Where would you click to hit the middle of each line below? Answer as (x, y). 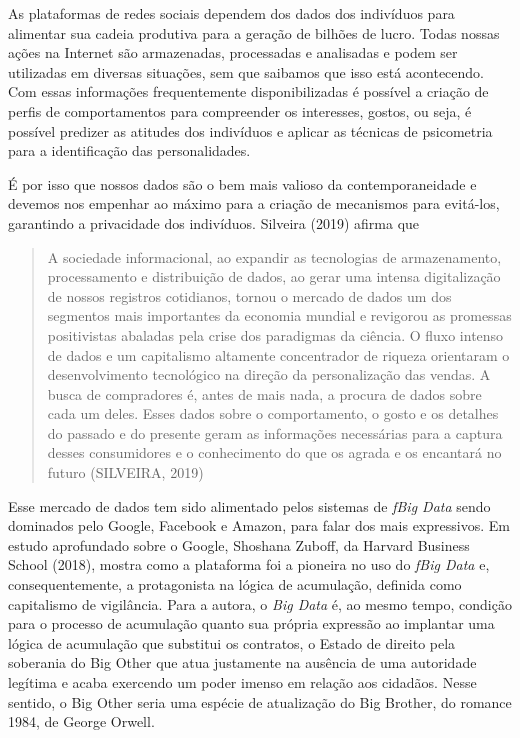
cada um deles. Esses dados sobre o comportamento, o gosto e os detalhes (273, 413)
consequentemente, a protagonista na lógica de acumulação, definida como (235, 584)
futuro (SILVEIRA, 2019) (125, 472)
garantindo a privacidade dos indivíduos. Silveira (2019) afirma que (214, 222)
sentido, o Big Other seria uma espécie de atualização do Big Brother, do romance (260, 701)
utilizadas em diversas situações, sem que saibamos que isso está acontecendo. (246, 71)
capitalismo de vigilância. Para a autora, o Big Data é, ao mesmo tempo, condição (260, 603)
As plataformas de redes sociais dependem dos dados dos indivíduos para (231, 13)
